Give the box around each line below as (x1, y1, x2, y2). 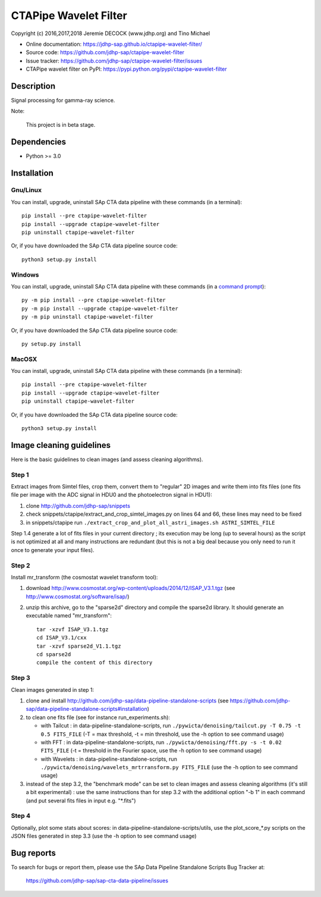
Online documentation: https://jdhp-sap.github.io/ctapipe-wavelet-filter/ (26, 40, 202, 48)
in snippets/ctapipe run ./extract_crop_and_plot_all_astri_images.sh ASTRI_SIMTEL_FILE (26, 519, 275, 526)
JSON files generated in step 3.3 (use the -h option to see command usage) (11, 833, 197, 840)
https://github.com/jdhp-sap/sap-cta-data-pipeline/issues (26, 877, 169, 885)
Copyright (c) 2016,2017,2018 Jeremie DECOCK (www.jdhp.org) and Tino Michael (11, 30, 210, 37)
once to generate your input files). (11, 546, 95, 553)
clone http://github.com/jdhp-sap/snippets (26, 502, 131, 509)
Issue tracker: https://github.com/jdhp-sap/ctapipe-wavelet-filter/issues (26, 57, 202, 64)
